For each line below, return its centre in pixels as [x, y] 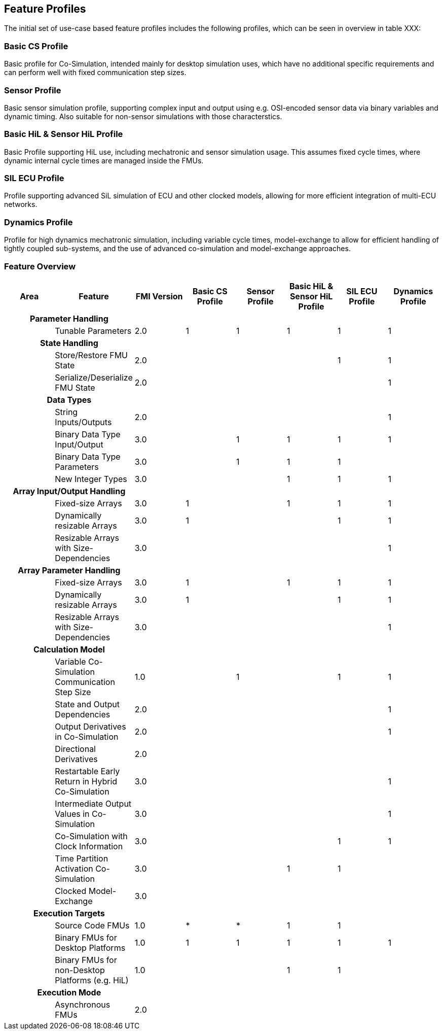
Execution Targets [69, 913]
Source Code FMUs [92, 925]
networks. [21, 204]
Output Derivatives [90, 726]
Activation [74, 868]
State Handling [69, 343]
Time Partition [82, 858]
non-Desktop [80, 970]
